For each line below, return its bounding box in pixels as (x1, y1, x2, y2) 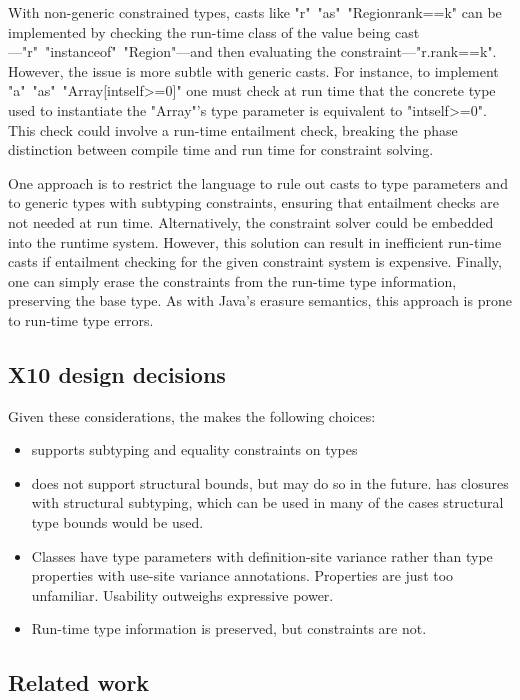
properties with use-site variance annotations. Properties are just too (31, 565, 454, 586)
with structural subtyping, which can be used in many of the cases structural (31, 492, 504, 513)
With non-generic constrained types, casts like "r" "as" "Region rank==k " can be (8, 2, 502, 22)
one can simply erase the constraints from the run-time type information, (8, 270, 457, 291)
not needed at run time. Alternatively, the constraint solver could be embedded (8, 211, 494, 232)
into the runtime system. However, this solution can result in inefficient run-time (8, 231, 502, 252)
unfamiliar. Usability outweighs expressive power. (31, 584, 334, 605)
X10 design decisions (8, 358, 226, 389)
